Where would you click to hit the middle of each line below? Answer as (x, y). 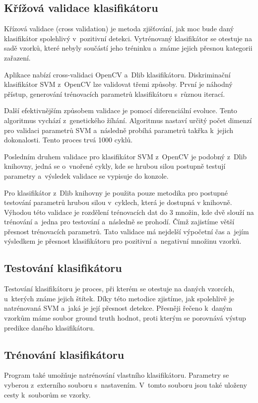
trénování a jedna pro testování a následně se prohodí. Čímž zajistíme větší (119, 222)
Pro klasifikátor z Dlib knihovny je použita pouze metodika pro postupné (116, 192)
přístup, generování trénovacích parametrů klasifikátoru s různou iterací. (115, 94)
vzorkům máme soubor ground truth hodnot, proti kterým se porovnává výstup (125, 318)
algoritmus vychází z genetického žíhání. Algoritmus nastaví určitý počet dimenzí (128, 120)
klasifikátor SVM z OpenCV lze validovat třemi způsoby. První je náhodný (118, 84)
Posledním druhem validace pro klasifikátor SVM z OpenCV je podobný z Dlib (126, 156)
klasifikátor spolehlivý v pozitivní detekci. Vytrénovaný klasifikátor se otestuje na (128, 38)
